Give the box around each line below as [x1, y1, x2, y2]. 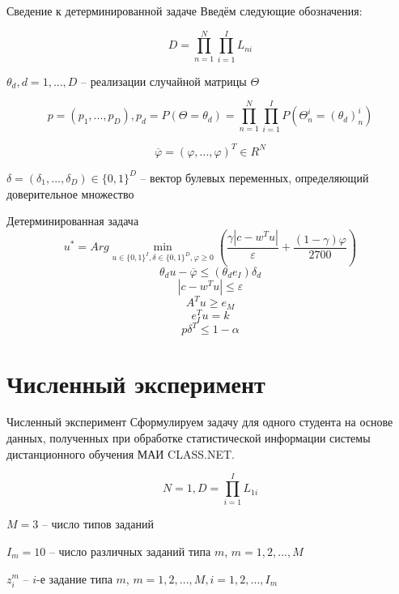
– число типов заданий [41, 515, 154, 532]
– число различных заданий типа [49, 542, 211, 559]
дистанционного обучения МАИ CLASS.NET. [6, 445, 235, 462]
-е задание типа [36, 570, 112, 587]
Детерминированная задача [6, 212, 139, 229]
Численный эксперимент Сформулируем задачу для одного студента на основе [6, 413, 393, 430]
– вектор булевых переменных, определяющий [140, 169, 369, 186]
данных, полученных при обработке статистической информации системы [6, 429, 371, 447]
